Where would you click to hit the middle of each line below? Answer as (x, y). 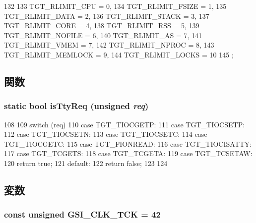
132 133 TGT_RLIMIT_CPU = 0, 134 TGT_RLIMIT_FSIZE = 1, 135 (115, 6)
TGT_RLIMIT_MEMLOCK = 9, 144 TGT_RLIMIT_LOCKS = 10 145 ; (119, 54)
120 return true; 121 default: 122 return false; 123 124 (86, 163)
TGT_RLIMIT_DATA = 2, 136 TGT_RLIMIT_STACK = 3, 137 (107, 16)
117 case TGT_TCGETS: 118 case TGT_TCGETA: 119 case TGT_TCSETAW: (128, 153)
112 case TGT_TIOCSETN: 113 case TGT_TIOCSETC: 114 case (106, 134)
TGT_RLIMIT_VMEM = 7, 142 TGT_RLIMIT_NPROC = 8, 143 (109, 45)
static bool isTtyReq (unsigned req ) (76, 106)
